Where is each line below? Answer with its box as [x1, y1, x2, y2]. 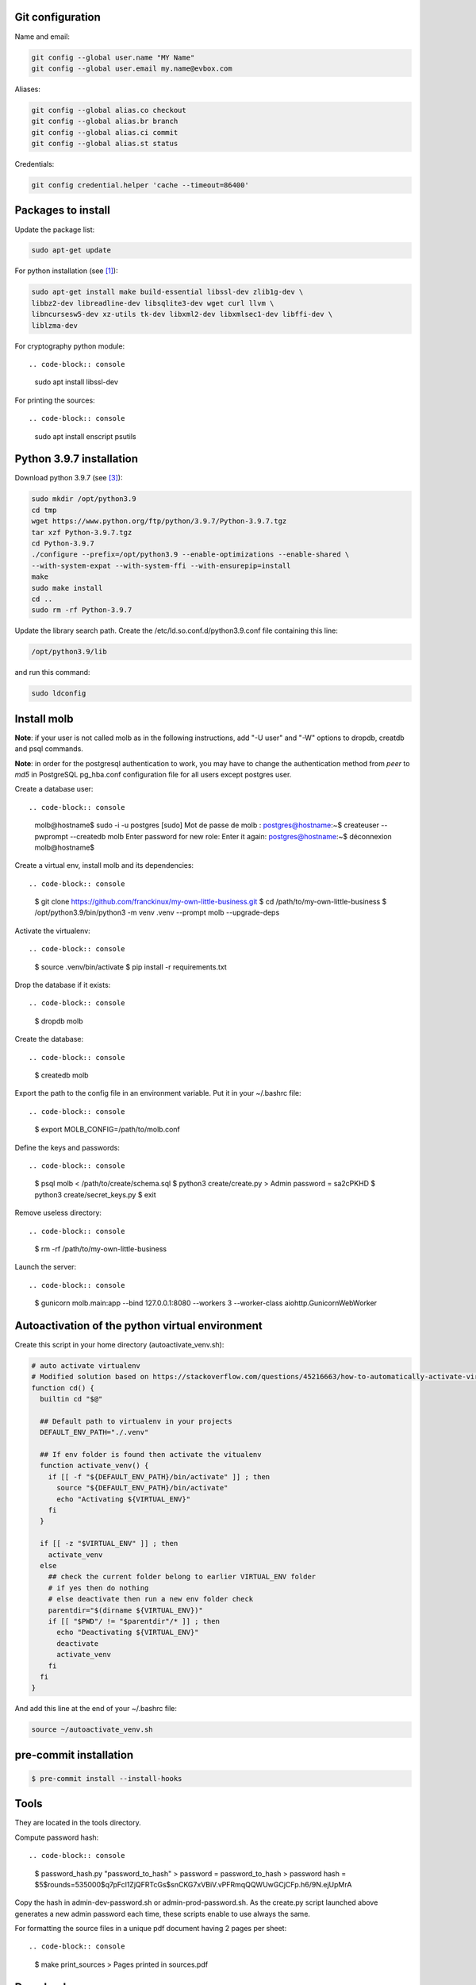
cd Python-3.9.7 [31, 539, 95, 548]
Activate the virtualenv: [14, 926, 90, 935]
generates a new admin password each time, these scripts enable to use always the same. [14, 1909, 311, 1918]
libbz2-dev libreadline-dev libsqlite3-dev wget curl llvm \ [31, 299, 274, 307]
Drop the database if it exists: [14, 981, 111, 990]
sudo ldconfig [31, 689, 86, 698]
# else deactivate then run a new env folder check [48, 1594, 254, 1604]
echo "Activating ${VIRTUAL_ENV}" [56, 1494, 190, 1504]
